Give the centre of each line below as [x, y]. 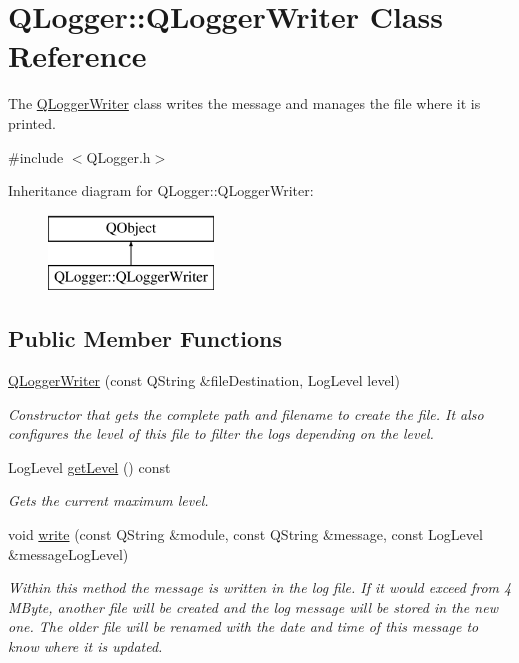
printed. [32, 122]
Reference [77, 55]
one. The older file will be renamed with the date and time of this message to [243, 626]
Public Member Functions [145, 338]
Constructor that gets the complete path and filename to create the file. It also [246, 413]
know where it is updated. [85, 646]
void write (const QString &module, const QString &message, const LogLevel [245, 534]
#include [36, 156]
